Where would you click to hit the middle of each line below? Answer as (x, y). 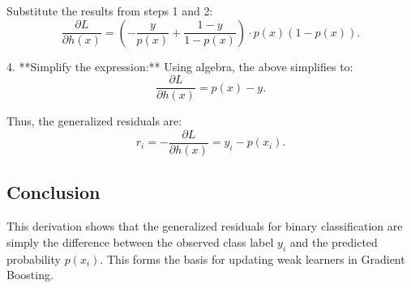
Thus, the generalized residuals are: (94, 121)
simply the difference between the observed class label (140, 241)
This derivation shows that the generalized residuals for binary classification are (205, 226)
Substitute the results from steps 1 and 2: (110, 11)
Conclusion (54, 192)
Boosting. (30, 275)
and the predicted (334, 241)
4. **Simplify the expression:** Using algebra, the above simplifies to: (180, 66)
